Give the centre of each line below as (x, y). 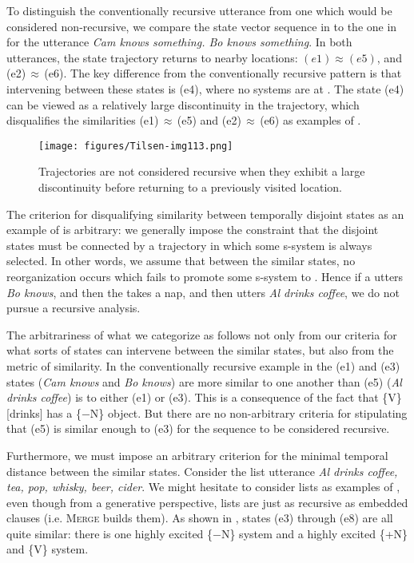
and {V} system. (48, 549)
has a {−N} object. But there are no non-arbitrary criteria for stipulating (227, 412)
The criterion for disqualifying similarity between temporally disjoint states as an (205, 214)
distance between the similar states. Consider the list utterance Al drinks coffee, (202, 471)
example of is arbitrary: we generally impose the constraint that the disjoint (193, 230)
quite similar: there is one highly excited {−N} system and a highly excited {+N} (207, 533)
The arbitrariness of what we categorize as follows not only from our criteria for (202, 334)
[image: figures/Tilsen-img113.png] (136, 146)
